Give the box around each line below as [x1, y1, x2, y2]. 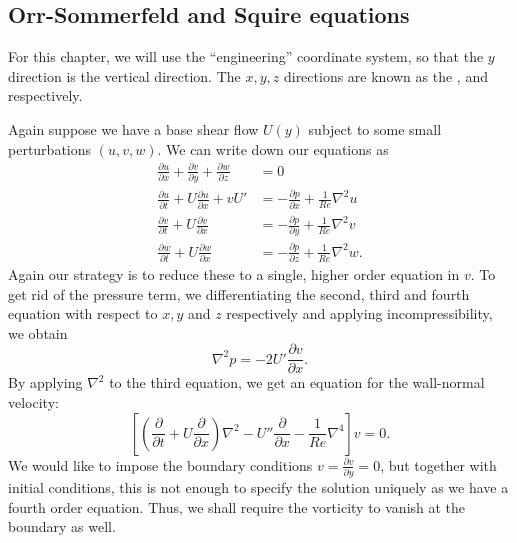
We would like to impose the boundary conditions [8, 454, 313, 475]
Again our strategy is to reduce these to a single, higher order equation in [8, 264, 460, 284]
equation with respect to [8, 303, 158, 324]
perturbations [8, 138, 92, 159]
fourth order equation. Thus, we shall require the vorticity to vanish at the [8, 496, 466, 517]
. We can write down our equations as [157, 138, 389, 159]
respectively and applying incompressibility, [226, 303, 493, 324]
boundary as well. [8, 516, 116, 537]
